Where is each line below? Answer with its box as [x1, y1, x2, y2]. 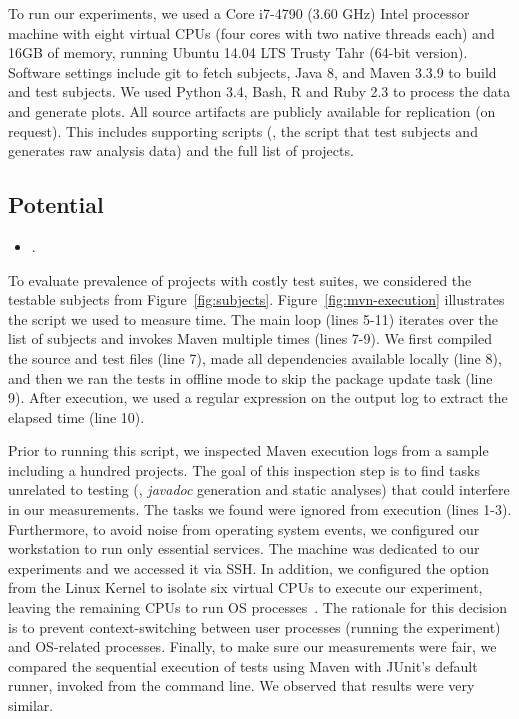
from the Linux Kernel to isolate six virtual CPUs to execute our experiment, [8, 577, 483, 598]
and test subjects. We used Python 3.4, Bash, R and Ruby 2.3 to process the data [8, 81, 511, 102]
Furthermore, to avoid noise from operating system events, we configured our [8, 518, 480, 539]
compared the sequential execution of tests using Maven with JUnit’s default [8, 655, 478, 676]
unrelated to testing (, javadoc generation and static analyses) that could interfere [8, 479, 510, 500]
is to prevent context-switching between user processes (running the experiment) [8, 616, 501, 637]
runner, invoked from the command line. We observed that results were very [8, 675, 475, 696]
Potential [8, 189, 104, 220]
